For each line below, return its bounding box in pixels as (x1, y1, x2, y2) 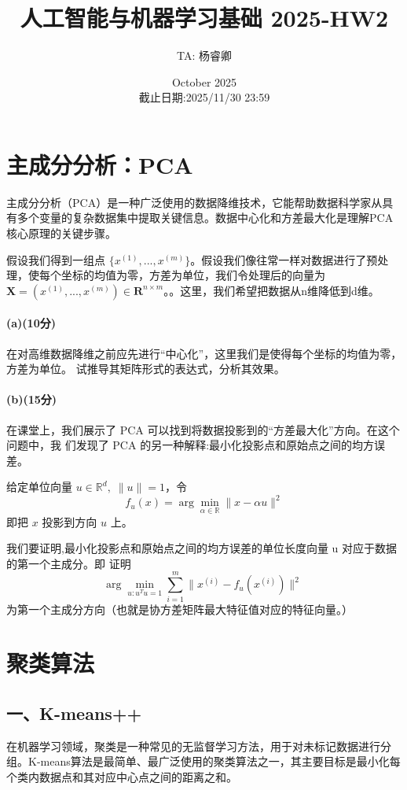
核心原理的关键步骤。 (6, 225, 116, 242)
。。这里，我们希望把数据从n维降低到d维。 (163, 282, 379, 298)
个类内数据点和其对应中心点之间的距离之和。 (6, 768, 237, 784)
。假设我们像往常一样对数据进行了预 (190, 251, 378, 268)
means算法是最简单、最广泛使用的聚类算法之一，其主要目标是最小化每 (40, 753, 401, 770)
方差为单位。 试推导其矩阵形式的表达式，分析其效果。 (6, 360, 285, 377)
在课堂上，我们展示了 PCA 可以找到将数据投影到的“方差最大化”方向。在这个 (6, 421, 400, 437)
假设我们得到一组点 (6, 251, 105, 268)
